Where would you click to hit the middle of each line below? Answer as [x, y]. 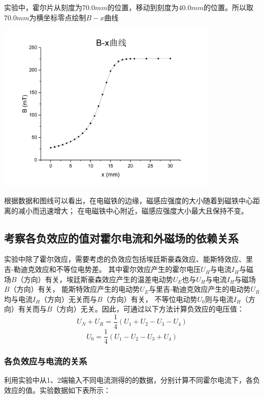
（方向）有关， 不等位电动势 [150, 299]
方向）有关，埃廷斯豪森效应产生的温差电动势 [98, 279]
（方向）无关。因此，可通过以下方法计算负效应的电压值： [148, 309]
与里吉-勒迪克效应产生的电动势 [200, 289]
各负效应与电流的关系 [46, 361]
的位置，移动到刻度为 [143, 7]
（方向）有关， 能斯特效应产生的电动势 [75, 289]
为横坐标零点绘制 [58, 17]
